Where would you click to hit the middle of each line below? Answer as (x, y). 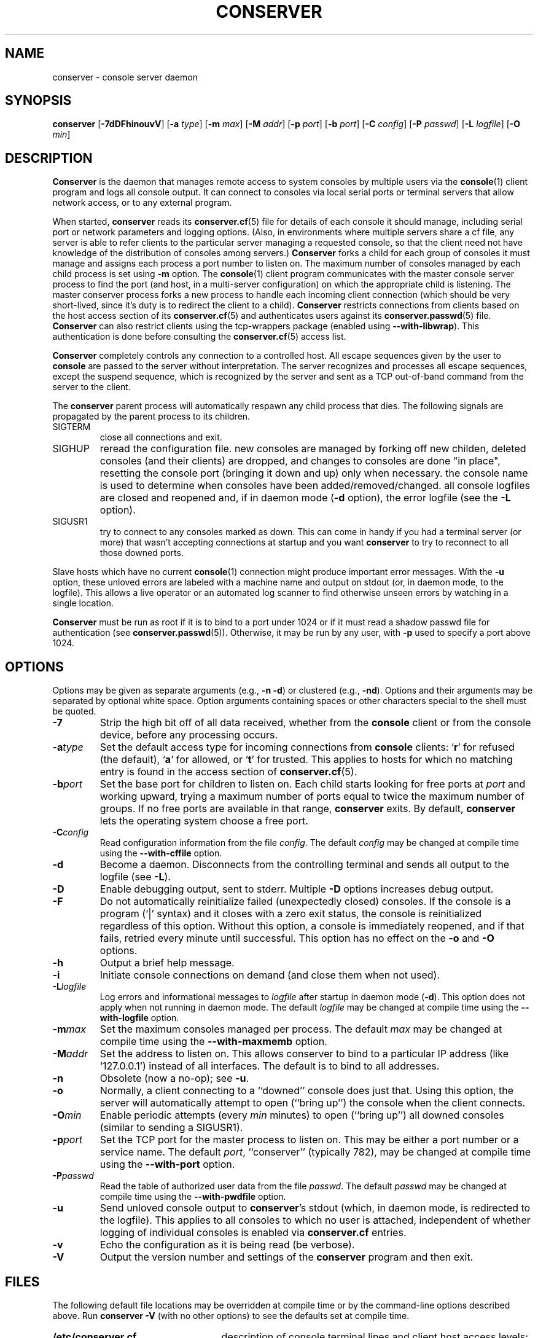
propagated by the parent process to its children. (151, 417)
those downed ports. (142, 553)
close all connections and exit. (161, 437)
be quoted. (74, 711)
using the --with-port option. (167, 1164)
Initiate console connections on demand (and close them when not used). (270, 975)
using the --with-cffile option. (161, 853)
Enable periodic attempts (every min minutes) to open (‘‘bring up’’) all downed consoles (302, 1115)
